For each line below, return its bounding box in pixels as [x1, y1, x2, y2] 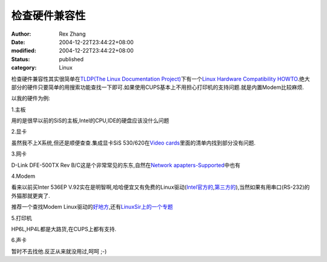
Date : [11, 38, 25, 45]
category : [11, 64, 37, 71]
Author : [11, 30, 31, 38]
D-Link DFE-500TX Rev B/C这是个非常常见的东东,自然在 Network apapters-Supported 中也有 [11, 161, 240, 169]
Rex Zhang [59, 30, 86, 38]
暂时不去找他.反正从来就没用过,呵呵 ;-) [11, 247, 107, 255]
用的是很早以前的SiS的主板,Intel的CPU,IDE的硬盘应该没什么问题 [11, 117, 170, 124]
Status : [11, 55, 30, 63]
